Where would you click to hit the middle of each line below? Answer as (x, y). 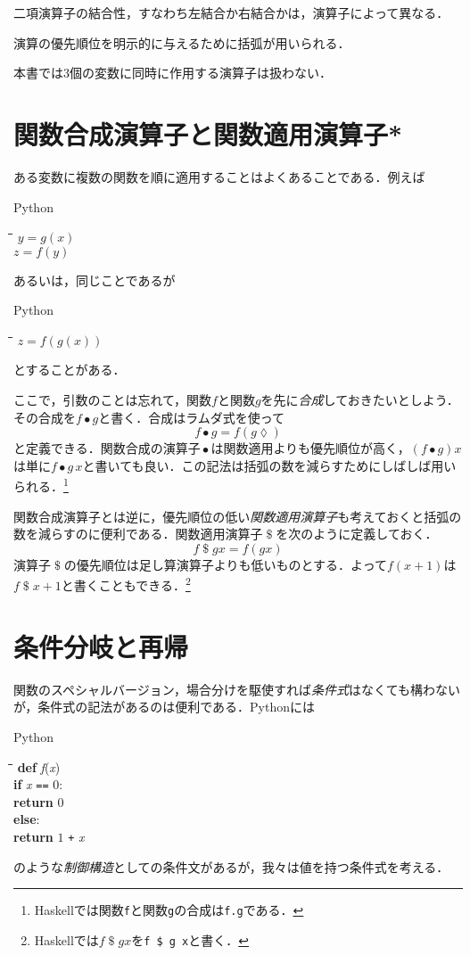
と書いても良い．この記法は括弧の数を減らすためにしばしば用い (269, 465)
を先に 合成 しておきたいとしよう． (360, 400)
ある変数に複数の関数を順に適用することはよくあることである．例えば (219, 176)
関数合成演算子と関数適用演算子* (208, 133)
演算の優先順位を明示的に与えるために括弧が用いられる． (182, 42)
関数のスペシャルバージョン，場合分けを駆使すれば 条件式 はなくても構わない (237, 689)
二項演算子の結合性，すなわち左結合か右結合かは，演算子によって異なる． (231, 12)
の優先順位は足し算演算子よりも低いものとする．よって (225, 564)
